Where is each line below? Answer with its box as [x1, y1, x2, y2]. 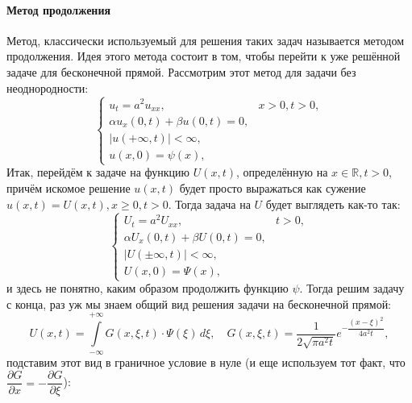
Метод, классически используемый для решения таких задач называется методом [6, 31, 405, 48]
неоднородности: [6, 79, 89, 96]
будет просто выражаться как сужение [179, 179, 366, 196]
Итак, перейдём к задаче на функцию [6, 164, 189, 181]
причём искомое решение [6, 179, 131, 196]
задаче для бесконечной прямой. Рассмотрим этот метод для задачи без [6, 63, 356, 80]
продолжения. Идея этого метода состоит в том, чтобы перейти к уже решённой [6, 48, 401, 64]
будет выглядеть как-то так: [265, 195, 401, 212]
